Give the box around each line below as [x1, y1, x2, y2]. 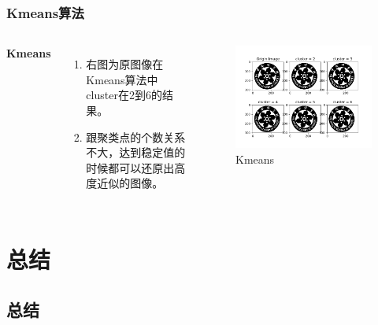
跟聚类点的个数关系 [86, 128, 186, 145]
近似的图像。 [97, 175, 164, 191]
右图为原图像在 [86, 56, 164, 72]
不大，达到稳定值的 [86, 144, 186, 161]
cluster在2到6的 [86, 87, 162, 103]
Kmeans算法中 [86, 71, 158, 87]
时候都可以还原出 [86, 159, 175, 175]
